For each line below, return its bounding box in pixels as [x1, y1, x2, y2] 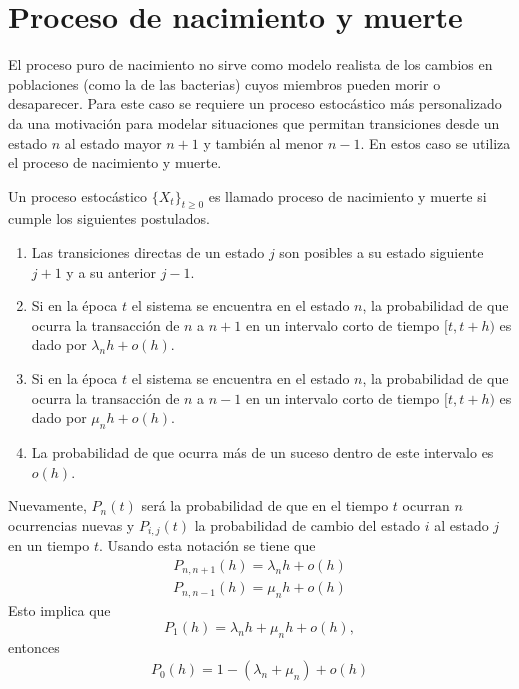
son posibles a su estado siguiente [279, 242, 484, 263]
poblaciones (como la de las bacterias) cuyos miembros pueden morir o [8, 73, 441, 94]
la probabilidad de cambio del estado [194, 514, 420, 535]
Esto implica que [8, 600, 111, 621]
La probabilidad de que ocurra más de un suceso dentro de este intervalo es [31, 442, 494, 463]
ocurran [402, 495, 450, 516]
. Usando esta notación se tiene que [99, 535, 316, 556]
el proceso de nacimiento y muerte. [8, 152, 222, 173]
